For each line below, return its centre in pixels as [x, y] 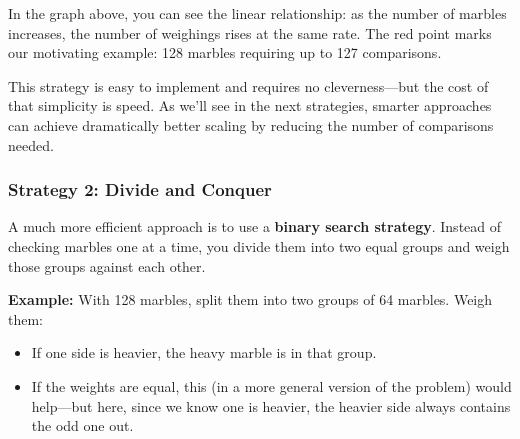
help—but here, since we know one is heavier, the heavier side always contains [271, 405]
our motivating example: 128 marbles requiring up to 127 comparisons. [225, 52]
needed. [31, 144]
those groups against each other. [107, 265]
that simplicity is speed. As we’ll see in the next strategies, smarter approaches [250, 105]
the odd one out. [82, 425]
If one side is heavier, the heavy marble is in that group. [204, 352]
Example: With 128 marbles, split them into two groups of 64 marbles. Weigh [250, 299]
